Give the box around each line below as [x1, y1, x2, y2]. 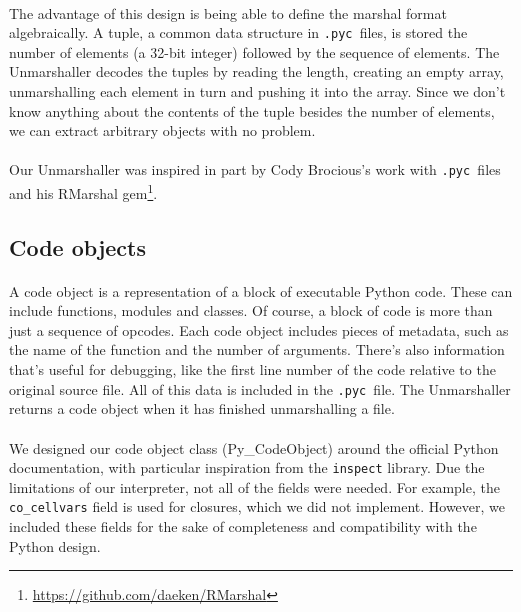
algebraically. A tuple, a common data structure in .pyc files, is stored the [9, 22, 468, 43]
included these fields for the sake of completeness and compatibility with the [9, 516, 477, 536]
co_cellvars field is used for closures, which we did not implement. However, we [9, 496, 506, 517]
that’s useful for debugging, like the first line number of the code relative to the [9, 359, 496, 380]
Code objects [9, 231, 146, 262]
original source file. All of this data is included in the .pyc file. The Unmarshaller [9, 378, 511, 399]
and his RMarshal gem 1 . [9, 180, 158, 203]
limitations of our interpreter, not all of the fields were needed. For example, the [9, 476, 500, 497]
